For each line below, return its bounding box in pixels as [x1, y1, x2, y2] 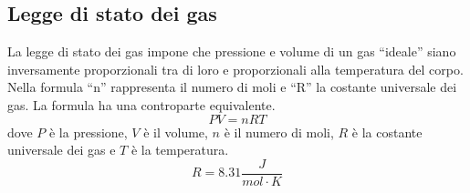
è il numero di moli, [224, 122, 334, 141]
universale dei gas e [7, 140, 116, 159]
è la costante [351, 122, 423, 141]
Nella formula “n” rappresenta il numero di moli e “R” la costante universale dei [7, 77, 457, 96]
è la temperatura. [131, 140, 229, 159]
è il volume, [143, 122, 208, 141]
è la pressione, [48, 122, 128, 141]
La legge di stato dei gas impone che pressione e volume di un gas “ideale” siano [7, 42, 456, 61]
